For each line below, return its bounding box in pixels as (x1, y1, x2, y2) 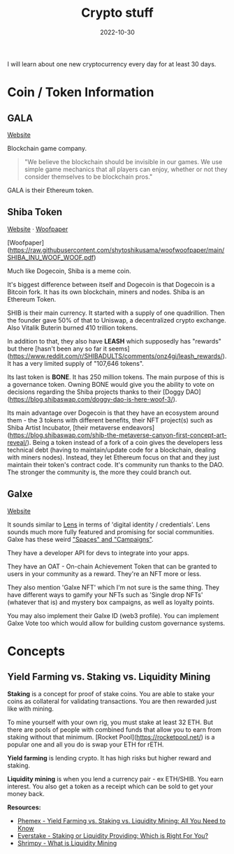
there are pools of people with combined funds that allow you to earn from (7, 725, 221, 734)
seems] (108, 344, 131, 353)
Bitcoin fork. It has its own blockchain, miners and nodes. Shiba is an (7, 288, 205, 296)
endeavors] (122, 423, 155, 432)
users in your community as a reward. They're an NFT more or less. (7, 569, 201, 577)
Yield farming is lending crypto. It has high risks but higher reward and (7, 753, 212, 762)
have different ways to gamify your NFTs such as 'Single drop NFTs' (7, 590, 203, 598)
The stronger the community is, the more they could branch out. (7, 468, 192, 476)
